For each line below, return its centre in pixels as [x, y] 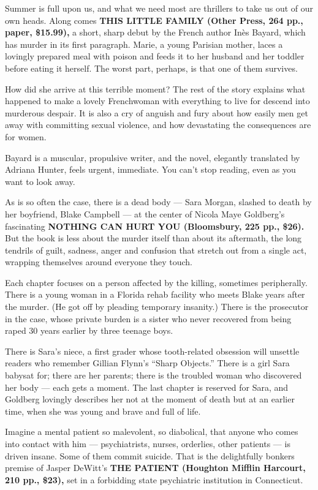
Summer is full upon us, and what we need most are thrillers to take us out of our [159, 8]
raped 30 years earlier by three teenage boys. [89, 330]
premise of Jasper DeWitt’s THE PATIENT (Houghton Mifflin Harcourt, [155, 468]
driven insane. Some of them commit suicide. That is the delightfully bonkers [150, 455]
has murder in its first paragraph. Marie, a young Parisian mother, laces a [144, 44]
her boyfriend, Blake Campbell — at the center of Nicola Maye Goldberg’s [145, 213]
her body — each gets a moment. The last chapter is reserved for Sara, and [147, 387]
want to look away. [40, 181]
